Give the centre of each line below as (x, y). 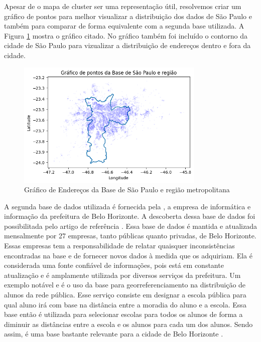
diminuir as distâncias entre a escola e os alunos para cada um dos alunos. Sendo (128, 324)
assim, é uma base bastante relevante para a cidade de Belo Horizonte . (114, 334)
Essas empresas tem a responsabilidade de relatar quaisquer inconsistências (119, 246)
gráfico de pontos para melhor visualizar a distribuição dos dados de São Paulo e (128, 16)
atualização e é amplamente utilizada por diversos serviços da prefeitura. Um (122, 275)
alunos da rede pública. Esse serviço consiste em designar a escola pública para (125, 295)
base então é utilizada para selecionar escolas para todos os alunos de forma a (123, 314)
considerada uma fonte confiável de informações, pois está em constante (114, 265)
